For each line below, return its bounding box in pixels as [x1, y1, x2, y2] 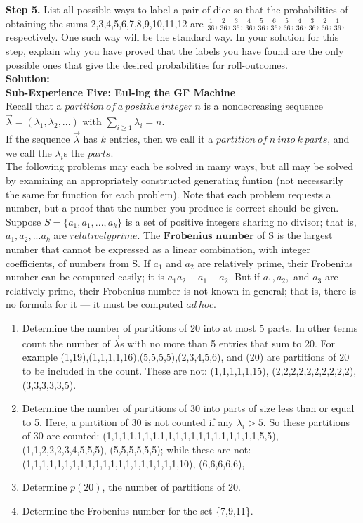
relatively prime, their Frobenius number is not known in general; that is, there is [6, 283, 356, 297]
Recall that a [6, 98, 62, 113]
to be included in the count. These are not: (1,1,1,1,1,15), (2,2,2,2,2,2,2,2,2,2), [22, 363, 357, 377]
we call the [6, 145, 52, 160]
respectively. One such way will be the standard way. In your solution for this [6, 30, 339, 44]
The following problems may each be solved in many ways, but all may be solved [6, 159, 353, 174]
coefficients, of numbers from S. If [6, 255, 150, 270]
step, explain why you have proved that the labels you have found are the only [6, 44, 344, 58]
